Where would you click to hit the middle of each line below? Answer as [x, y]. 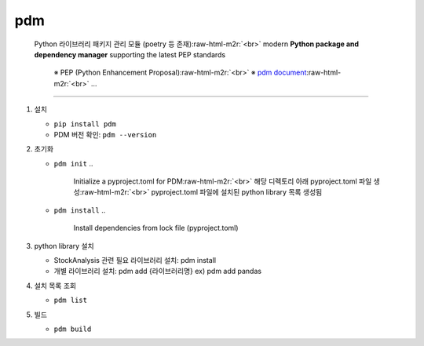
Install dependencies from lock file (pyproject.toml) [156, 228]
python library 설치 [64, 246]
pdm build [73, 329]
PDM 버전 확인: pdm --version [105, 134]
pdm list [71, 300]
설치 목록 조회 [55, 286]
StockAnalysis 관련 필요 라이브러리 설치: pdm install [135, 260]
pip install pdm [85, 124]
